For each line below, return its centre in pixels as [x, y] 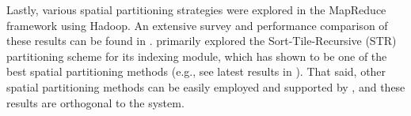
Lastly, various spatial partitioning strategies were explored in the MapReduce [196, 9]
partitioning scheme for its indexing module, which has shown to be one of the [197, 56]
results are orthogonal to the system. [95, 102]
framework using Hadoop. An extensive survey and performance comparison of [197, 25]
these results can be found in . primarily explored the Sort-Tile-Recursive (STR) [202, 41]
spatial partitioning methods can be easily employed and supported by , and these [206, 86]
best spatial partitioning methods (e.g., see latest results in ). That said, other [196, 71]
